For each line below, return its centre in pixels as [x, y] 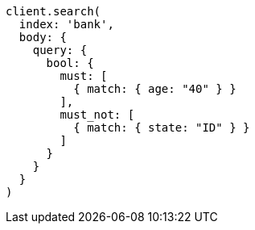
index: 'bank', [66, 24]
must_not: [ [97, 115]
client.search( [53, 11]
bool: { [70, 63]
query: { [60, 50]
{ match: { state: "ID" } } [162, 128]
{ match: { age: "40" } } [155, 89]
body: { [43, 37]
